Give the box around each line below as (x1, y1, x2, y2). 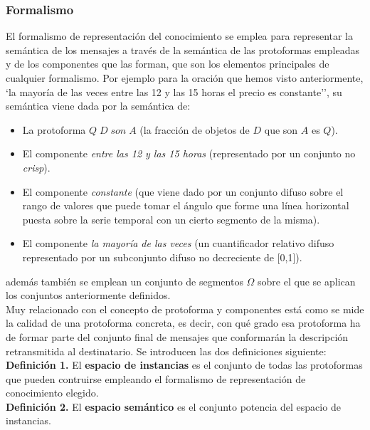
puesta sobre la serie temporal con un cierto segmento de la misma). (22, 211, 320, 226)
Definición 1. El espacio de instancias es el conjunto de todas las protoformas (6, 357, 363, 372)
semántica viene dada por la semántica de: (6, 98, 191, 113)
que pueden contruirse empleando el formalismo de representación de (6, 371, 306, 386)
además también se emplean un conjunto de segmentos (6, 273, 243, 288)
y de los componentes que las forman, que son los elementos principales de (6, 56, 329, 71)
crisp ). (22, 159, 51, 174)
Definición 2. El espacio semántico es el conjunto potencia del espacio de (6, 399, 341, 414)
